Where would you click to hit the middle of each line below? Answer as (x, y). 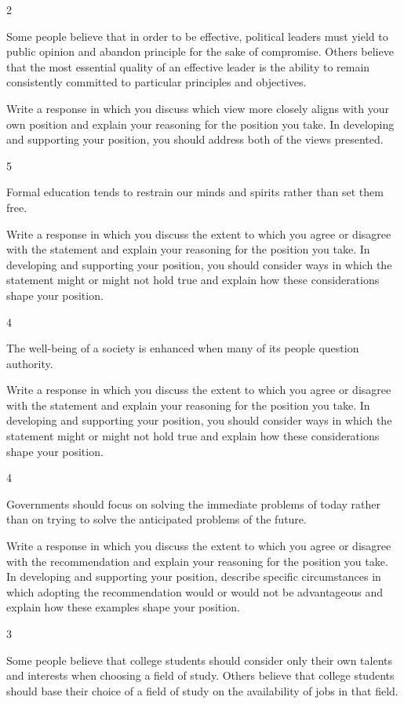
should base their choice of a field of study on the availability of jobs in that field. (202, 690)
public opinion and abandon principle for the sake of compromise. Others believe (200, 51)
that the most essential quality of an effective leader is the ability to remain (188, 66)
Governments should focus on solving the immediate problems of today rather (194, 503)
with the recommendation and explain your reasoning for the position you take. (197, 561)
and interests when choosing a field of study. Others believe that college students (200, 675)
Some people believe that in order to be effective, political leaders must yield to (197, 36)
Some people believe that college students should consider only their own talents (199, 660)
